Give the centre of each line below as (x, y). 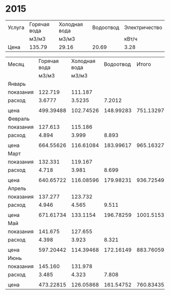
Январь (17, 84)
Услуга (16, 27)
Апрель (17, 188)
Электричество (143, 27)
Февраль (19, 119)
